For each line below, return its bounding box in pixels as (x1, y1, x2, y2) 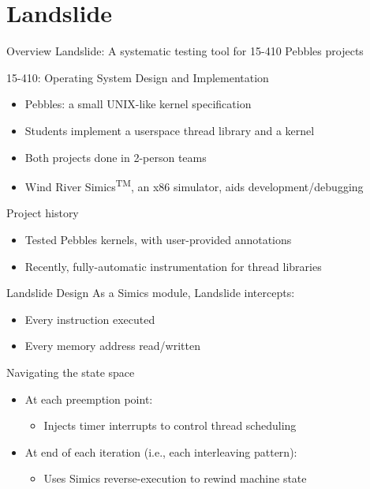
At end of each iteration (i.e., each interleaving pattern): (24, 443, 297, 460)
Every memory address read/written (24, 337, 201, 354)
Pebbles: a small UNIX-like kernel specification (24, 96, 252, 112)
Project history (6, 205, 79, 221)
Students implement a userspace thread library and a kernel (24, 122, 315, 138)
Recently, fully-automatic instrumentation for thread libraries (24, 258, 322, 274)
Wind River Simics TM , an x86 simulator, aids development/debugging (24, 176, 364, 194)
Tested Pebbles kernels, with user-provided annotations (24, 231, 292, 247)
